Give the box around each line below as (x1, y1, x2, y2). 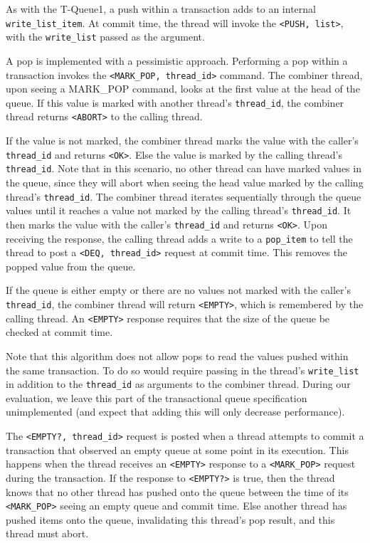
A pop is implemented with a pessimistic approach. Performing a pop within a (6, 53, 348, 68)
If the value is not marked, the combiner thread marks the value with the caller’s (6, 133, 359, 148)
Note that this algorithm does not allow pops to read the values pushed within (6, 348, 349, 363)
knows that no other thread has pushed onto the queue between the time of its (6, 484, 349, 499)
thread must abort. (6, 526, 89, 541)
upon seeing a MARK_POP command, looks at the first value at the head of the (6, 81, 360, 96)
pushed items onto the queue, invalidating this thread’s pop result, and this (6, 512, 335, 527)
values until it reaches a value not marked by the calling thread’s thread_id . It (6, 203, 351, 218)
